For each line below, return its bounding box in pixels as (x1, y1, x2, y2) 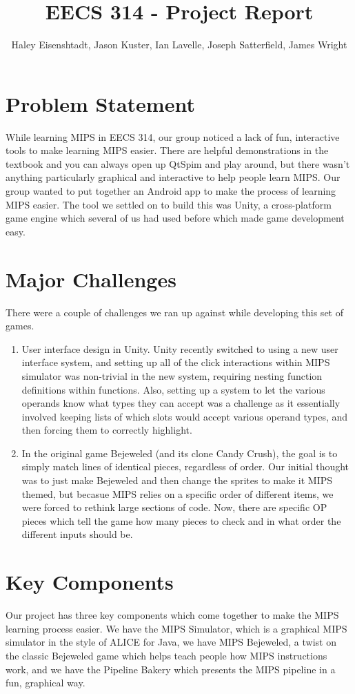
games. (6, 318, 34, 333)
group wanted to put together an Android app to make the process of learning (6, 184, 336, 198)
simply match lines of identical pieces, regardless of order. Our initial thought (21, 459, 349, 474)
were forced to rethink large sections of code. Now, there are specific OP (21, 500, 327, 514)
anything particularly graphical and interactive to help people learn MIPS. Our (6, 170, 341, 184)
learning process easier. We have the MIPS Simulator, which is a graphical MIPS (6, 621, 347, 635)
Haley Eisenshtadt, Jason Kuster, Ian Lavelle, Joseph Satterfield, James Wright (11, 37, 347, 52)
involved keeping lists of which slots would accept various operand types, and (21, 409, 348, 423)
